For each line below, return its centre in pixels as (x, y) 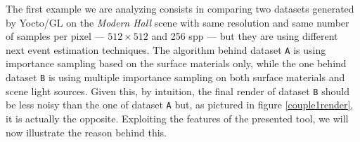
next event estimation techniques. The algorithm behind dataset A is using (166, 49)
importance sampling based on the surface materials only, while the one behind (176, 63)
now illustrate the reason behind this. (86, 132)
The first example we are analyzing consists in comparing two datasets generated (180, 8)
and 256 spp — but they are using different (245, 36)
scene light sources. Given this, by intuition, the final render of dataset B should (178, 91)
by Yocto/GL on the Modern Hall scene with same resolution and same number (178, 22)
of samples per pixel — (55, 36)
